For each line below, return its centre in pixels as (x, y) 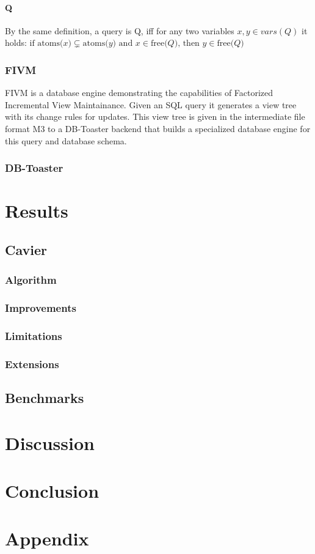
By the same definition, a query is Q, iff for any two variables (120, 30)
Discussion (50, 442)
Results (37, 211)
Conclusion (52, 490)
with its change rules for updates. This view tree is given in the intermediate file (155, 116)
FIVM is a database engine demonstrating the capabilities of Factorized (139, 93)
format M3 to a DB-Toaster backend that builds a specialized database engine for (158, 128)
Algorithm (31, 280)
